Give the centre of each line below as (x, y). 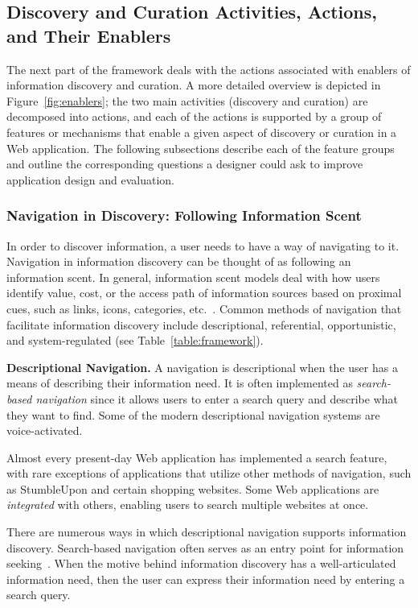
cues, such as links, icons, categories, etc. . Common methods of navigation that (204, 308)
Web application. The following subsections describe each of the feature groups (201, 148)
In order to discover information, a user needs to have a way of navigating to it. (203, 245)
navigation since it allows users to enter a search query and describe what (217, 398)
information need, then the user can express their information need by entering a (206, 579)
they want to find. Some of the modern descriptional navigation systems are (193, 414)
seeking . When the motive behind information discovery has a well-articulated (201, 563)
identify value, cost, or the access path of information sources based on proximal (204, 293)
